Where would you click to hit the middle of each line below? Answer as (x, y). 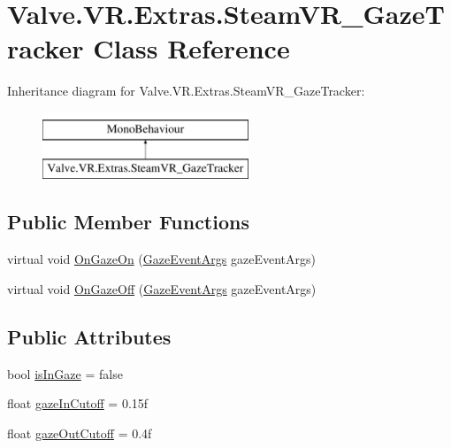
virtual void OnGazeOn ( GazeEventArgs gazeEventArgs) (161, 259)
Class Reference (191, 48)
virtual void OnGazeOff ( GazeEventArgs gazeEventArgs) (162, 288)
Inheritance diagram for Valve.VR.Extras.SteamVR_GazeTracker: (186, 91)
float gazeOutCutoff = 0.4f (80, 433)
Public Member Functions (128, 222)
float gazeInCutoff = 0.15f (78, 403)
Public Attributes (89, 336)
